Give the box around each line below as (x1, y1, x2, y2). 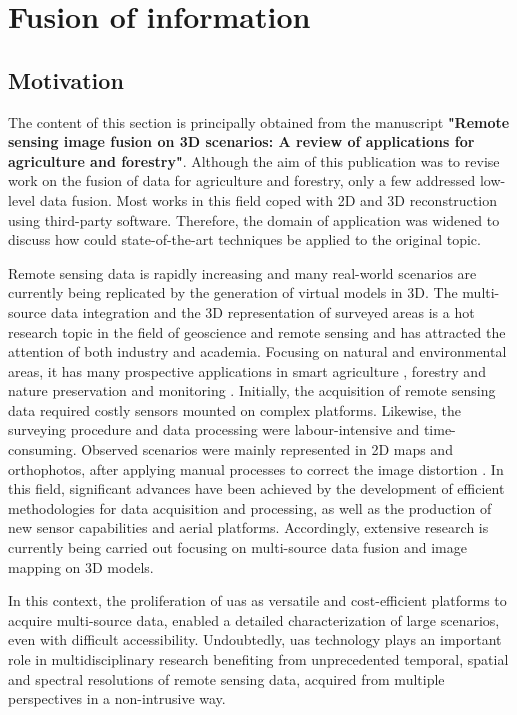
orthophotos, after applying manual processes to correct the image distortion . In (8, 458, 504, 479)
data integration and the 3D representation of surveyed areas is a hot (50, 301, 475, 322)
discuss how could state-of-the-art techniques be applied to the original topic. (8, 229, 481, 250)
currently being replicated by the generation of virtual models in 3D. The (8, 282, 458, 303)
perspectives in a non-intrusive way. (8, 688, 226, 709)
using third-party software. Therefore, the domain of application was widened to (8, 209, 500, 230)
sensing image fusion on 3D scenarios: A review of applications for (8, 131, 475, 152)
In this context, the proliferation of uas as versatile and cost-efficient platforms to (8, 590, 507, 611)
